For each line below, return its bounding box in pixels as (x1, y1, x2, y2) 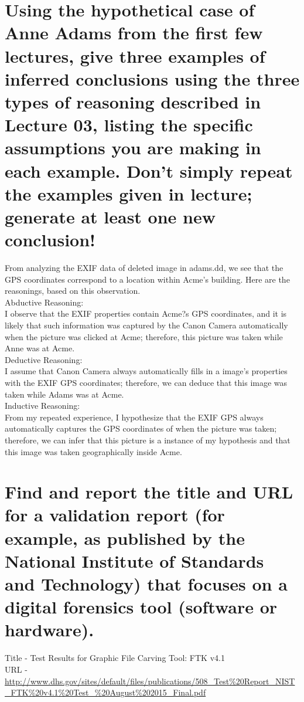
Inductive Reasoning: (5, 399, 80, 412)
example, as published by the (5, 525, 245, 550)
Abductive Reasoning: (5, 296, 84, 308)
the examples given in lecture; (5, 181, 252, 205)
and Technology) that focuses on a (5, 572, 288, 596)
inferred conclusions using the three (5, 66, 300, 90)
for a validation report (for (5, 503, 225, 527)
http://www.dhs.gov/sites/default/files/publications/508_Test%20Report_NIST (5, 674, 295, 687)
